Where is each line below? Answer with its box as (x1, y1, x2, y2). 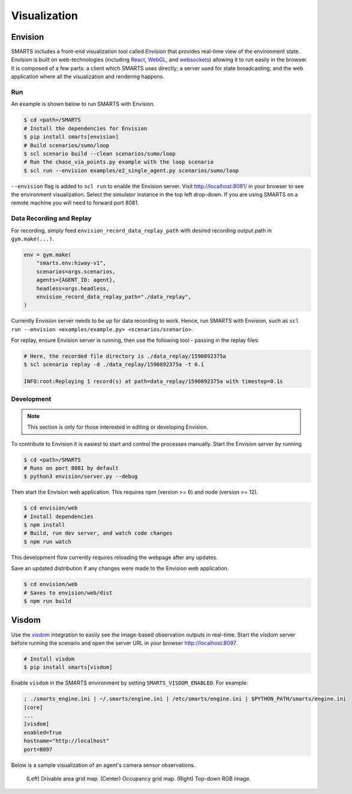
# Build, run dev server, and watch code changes (23, 530, 173, 537)
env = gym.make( (23, 251, 72, 258)
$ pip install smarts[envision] (23, 133, 119, 141)
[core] (23, 704, 43, 710)
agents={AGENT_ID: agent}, (36, 276, 116, 284)
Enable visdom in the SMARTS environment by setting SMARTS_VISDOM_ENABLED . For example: (11, 679, 248, 686)
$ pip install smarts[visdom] (23, 664, 113, 671)
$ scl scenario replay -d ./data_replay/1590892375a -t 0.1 (23, 361, 204, 368)
